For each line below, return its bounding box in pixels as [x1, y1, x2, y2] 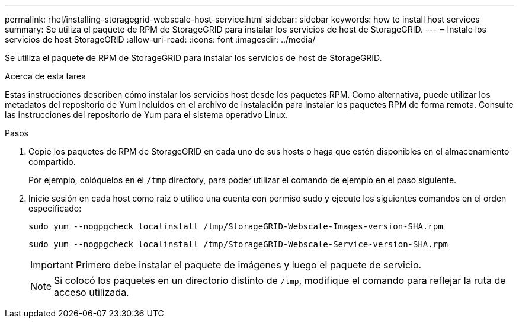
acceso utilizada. [54, 286, 129, 298]
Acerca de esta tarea [5, 71, 86, 81]
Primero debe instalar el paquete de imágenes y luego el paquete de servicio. [75, 259, 422, 271]
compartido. [28, 156, 76, 167]
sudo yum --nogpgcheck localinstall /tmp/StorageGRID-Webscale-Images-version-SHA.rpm [28, 222, 443, 231]
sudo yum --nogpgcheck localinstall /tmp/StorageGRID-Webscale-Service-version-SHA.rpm [28, 239, 448, 249]
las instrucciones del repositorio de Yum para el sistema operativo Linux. [5, 110, 289, 120]
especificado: [28, 203, 82, 213]
